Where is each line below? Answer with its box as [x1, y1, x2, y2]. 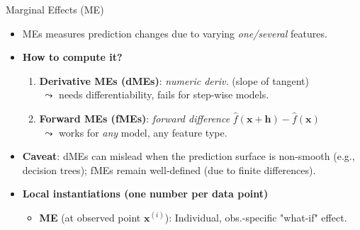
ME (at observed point [39, 209, 141, 224]
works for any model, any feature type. [59, 125, 227, 139]
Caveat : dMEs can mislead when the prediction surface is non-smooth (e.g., [22, 149, 355, 163]
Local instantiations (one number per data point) [22, 186, 269, 201]
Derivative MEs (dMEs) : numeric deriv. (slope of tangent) [39, 73, 309, 88]
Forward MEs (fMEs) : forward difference [39, 110, 230, 125]
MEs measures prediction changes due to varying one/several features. [22, 25, 327, 40]
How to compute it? [22, 50, 123, 64]
